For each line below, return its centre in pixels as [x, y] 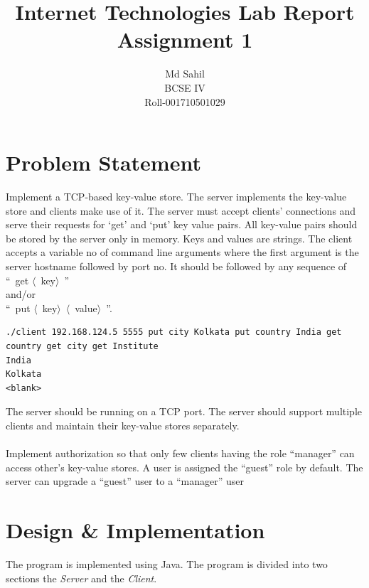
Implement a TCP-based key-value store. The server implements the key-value [176, 197]
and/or [21, 294]
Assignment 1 [185, 39]
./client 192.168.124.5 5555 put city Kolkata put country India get [174, 332]
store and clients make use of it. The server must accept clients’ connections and [181, 210]
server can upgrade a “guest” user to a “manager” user [125, 481]
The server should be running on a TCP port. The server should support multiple [184, 411]
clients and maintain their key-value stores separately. [123, 425]
